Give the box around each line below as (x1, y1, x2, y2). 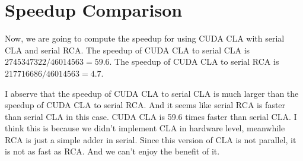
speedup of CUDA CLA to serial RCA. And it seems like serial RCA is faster (5, 99, 286, 111)
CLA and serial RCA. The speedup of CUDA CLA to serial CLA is (5, 43, 250, 56)
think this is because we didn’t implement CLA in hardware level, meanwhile (5, 122, 285, 134)
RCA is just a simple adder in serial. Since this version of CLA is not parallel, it (5, 133, 296, 146)
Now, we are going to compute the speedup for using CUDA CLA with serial (5, 32, 285, 45)
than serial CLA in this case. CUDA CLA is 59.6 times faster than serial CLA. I (5, 110, 297, 122)
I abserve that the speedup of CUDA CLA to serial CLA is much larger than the (5, 87, 299, 99)
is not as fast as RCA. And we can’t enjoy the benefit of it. (5, 145, 220, 157)
